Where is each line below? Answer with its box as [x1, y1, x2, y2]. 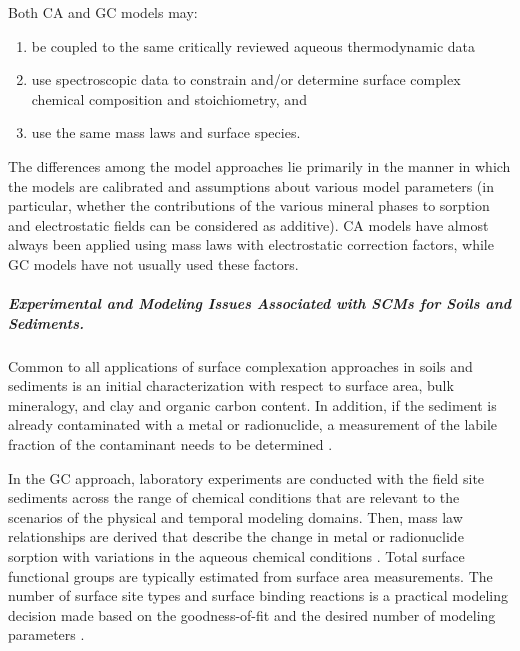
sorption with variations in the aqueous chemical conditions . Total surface [8, 546, 465, 567]
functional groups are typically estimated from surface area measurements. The [8, 565, 493, 586]
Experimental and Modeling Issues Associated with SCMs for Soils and [8, 293, 512, 314]
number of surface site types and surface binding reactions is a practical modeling [8, 585, 508, 606]
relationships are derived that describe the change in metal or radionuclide [8, 526, 464, 547]
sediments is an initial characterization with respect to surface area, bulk [8, 375, 454, 396]
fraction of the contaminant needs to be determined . [8, 434, 333, 455]
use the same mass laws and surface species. [31, 122, 301, 143]
